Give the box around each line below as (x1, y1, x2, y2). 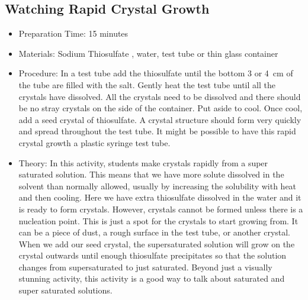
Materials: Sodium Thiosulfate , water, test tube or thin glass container (18, 47, 278, 59)
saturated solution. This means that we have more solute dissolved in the (18, 168, 284, 180)
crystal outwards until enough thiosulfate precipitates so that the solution (18, 249, 287, 262)
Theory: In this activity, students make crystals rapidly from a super (18, 156, 268, 169)
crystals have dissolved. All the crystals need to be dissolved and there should (18, 90, 301, 102)
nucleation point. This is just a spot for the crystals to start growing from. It (18, 214, 299, 227)
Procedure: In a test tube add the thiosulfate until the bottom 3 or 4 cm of (18, 67, 293, 79)
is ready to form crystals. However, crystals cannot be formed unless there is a (18, 202, 303, 215)
